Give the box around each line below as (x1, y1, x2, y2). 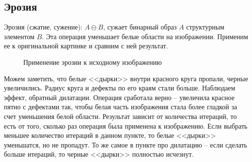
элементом (4, 31, 35, 41)
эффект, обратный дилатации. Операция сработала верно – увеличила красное (4, 92, 235, 102)
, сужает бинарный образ (103, 22, 177, 32)
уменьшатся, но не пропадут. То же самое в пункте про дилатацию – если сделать (4, 139, 247, 149)
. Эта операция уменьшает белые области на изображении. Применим (42, 31, 248, 41)
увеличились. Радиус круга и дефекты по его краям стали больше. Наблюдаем (4, 83, 236, 93)
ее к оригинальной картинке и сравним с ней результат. (4, 41, 168, 51)
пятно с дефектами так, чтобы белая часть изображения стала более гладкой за (4, 102, 237, 112)
